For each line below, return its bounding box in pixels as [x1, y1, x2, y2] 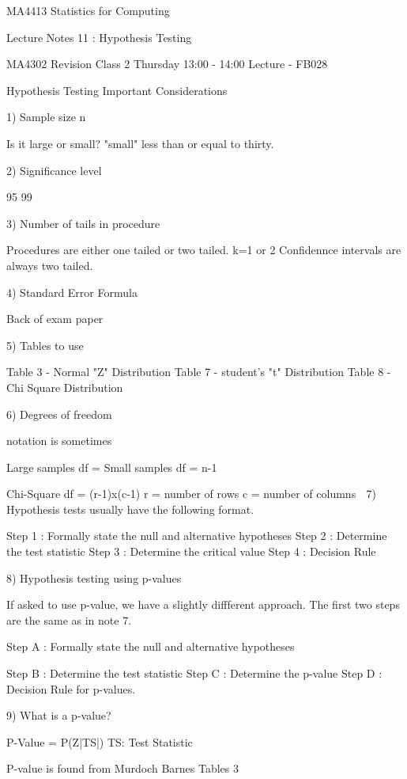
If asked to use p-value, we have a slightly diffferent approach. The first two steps [6, 596, 400, 613]
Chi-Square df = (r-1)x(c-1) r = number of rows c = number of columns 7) [6, 485, 376, 502]
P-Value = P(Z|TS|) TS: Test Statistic [6, 733, 193, 750]
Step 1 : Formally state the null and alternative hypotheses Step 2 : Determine [6, 527, 387, 544]
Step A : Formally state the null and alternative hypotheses [6, 638, 295, 655]
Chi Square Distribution [6, 378, 123, 395]
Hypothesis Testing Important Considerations [6, 82, 228, 98]
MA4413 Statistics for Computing [6, 2, 170, 18]
